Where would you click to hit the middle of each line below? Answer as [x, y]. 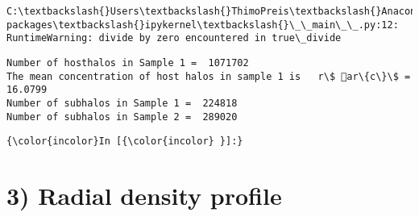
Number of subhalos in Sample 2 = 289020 [122, 117]
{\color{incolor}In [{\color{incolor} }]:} [125, 142]
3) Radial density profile [144, 196]
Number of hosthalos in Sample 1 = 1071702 [128, 63]
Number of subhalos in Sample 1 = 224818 [122, 103]
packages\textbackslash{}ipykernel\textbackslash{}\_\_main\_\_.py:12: [203, 25]
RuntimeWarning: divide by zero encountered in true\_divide [174, 38]
